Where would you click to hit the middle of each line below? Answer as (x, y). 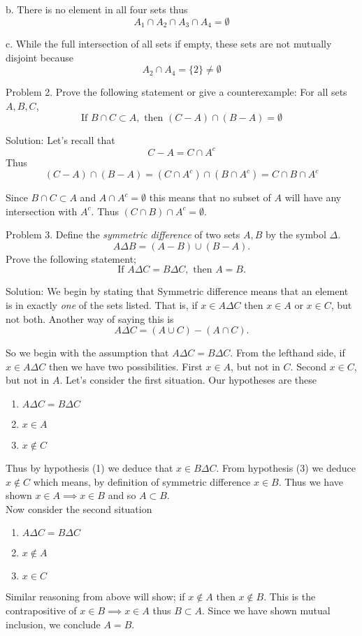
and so (122, 495)
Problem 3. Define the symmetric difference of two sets (123, 234)
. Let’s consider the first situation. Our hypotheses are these (188, 380)
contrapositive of (41, 610)
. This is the (290, 597)
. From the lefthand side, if (288, 353)
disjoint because (39, 57)
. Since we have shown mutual (266, 610)
